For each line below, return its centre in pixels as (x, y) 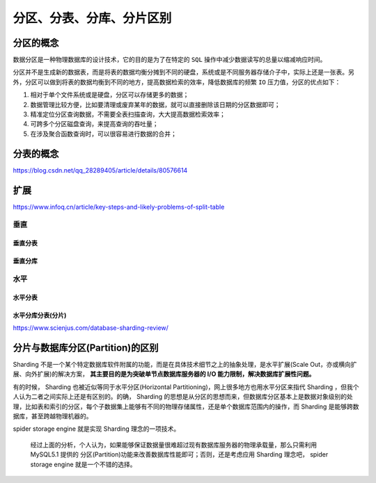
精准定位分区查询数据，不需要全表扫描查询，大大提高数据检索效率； (128, 114)
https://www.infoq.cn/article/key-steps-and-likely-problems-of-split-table (119, 207)
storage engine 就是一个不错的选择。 (83, 464)
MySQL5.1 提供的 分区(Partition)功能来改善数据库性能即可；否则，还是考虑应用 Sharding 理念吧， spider (179, 454)
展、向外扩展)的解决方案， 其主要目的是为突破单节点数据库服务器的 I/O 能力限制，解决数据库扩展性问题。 (164, 374)
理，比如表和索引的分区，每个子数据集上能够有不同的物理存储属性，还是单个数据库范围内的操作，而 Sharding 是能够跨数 (186, 406)
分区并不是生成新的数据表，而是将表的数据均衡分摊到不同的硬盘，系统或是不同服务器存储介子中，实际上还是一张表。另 (183, 72)
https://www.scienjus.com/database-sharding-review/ (91, 328)
